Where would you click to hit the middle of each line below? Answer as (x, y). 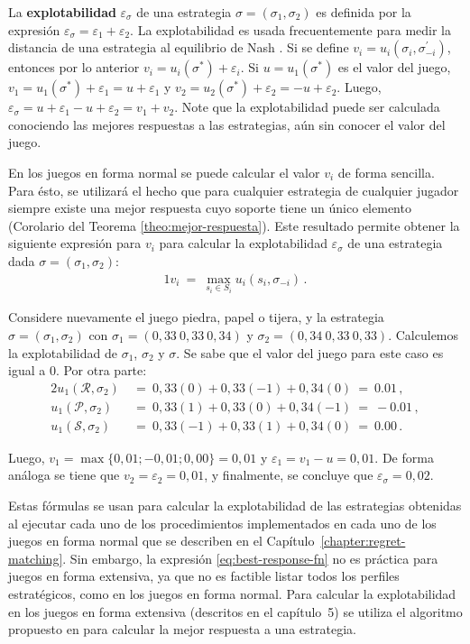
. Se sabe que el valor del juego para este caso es (310, 352)
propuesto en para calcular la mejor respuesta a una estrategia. (182, 629)
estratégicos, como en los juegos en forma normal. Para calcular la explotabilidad (232, 594)
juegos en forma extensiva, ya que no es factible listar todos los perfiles (204, 576)
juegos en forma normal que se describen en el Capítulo (161, 541)
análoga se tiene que (64, 475)
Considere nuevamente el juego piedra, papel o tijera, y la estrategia (196, 317)
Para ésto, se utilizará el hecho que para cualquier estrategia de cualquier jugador (234, 190)
